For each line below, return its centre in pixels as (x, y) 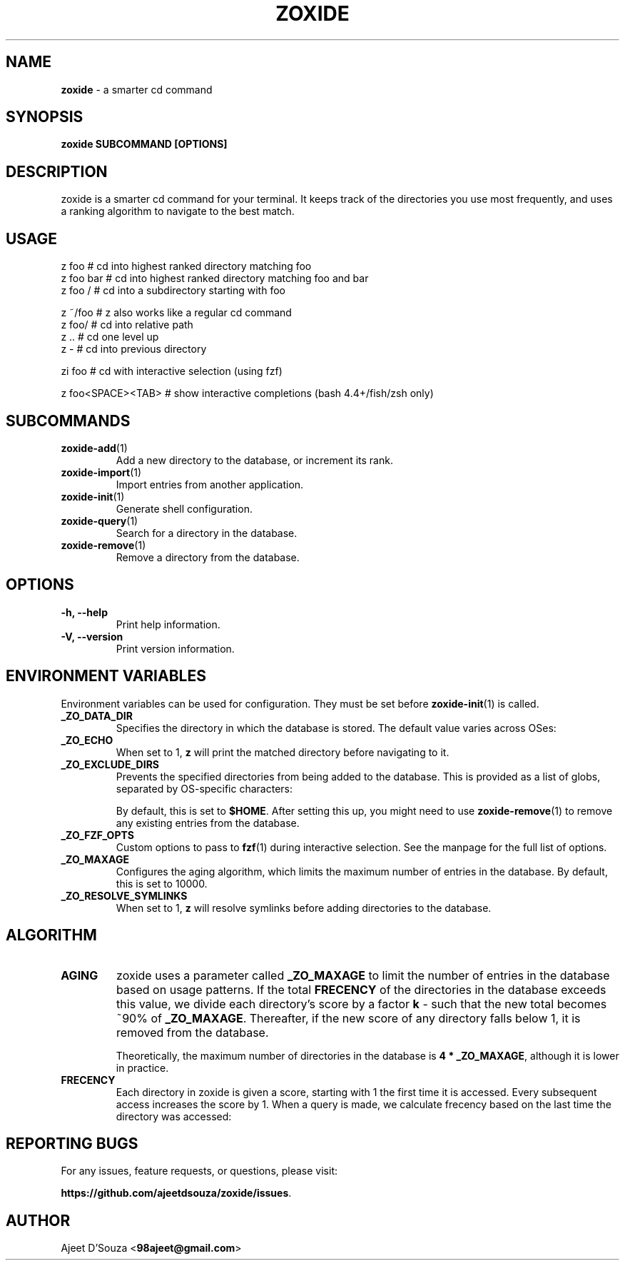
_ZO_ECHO (87, 740)
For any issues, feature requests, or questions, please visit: (199, 1171)
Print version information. (175, 648)
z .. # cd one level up (110, 337)
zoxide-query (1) (100, 521)
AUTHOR (38, 1220)
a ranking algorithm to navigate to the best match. (178, 211)
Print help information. (168, 624)
